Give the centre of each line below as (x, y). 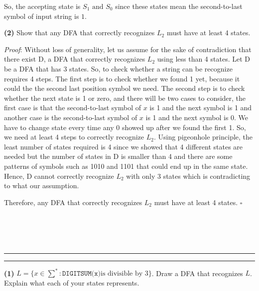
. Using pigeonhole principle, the (203, 137)
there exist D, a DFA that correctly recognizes (75, 59)
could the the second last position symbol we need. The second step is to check (125, 88)
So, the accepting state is (42, 6)
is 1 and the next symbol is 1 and (201, 108)
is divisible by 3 (124, 274)
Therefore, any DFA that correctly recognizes (73, 202)
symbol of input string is (42, 16)
